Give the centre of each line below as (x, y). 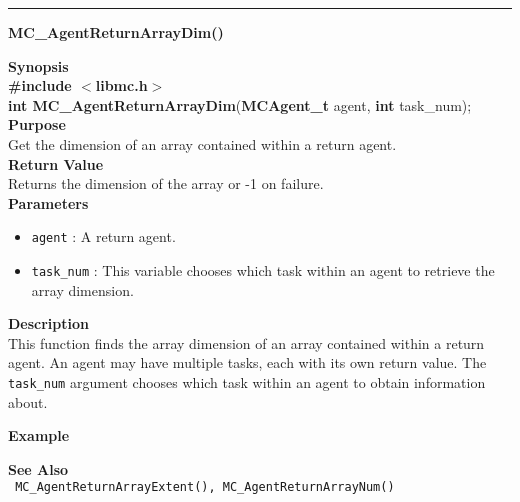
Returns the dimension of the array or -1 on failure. (166, 183)
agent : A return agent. (103, 236)
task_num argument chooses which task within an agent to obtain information (247, 382)
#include (40, 85)
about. (28, 401)
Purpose (37, 124)
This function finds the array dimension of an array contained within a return (246, 342)
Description (49, 323)
